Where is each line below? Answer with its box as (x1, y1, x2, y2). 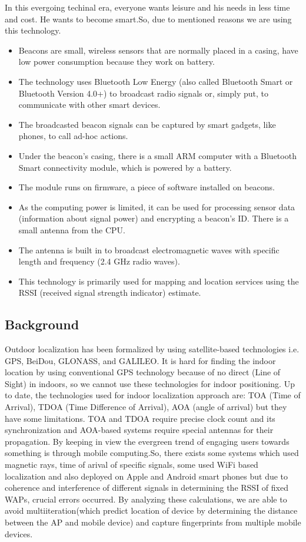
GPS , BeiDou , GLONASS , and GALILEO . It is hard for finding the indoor (5, 354, 276, 366)
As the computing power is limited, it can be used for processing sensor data (18, 200, 295, 213)
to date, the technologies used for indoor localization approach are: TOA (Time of (5, 389, 301, 401)
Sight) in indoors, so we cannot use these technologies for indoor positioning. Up (5, 377, 295, 389)
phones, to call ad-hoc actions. (18, 130, 128, 142)
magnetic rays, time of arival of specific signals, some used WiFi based (5, 458, 258, 471)
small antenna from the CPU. (18, 223, 125, 236)
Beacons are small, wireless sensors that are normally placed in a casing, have (18, 44, 298, 56)
